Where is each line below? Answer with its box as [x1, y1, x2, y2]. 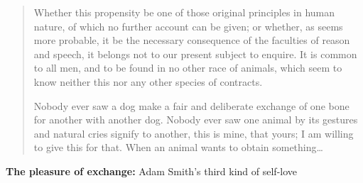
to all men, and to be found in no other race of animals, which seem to [33, 60, 342, 75]
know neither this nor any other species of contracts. [33, 74, 263, 89]
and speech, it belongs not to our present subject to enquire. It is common [33, 46, 357, 61]
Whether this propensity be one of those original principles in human [33, 5, 335, 19]
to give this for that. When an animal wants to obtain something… [33, 140, 323, 155]
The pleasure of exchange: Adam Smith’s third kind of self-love [6, 163, 298, 178]
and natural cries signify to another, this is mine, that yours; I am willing [33, 126, 354, 140]
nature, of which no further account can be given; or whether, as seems [33, 18, 343, 33]
